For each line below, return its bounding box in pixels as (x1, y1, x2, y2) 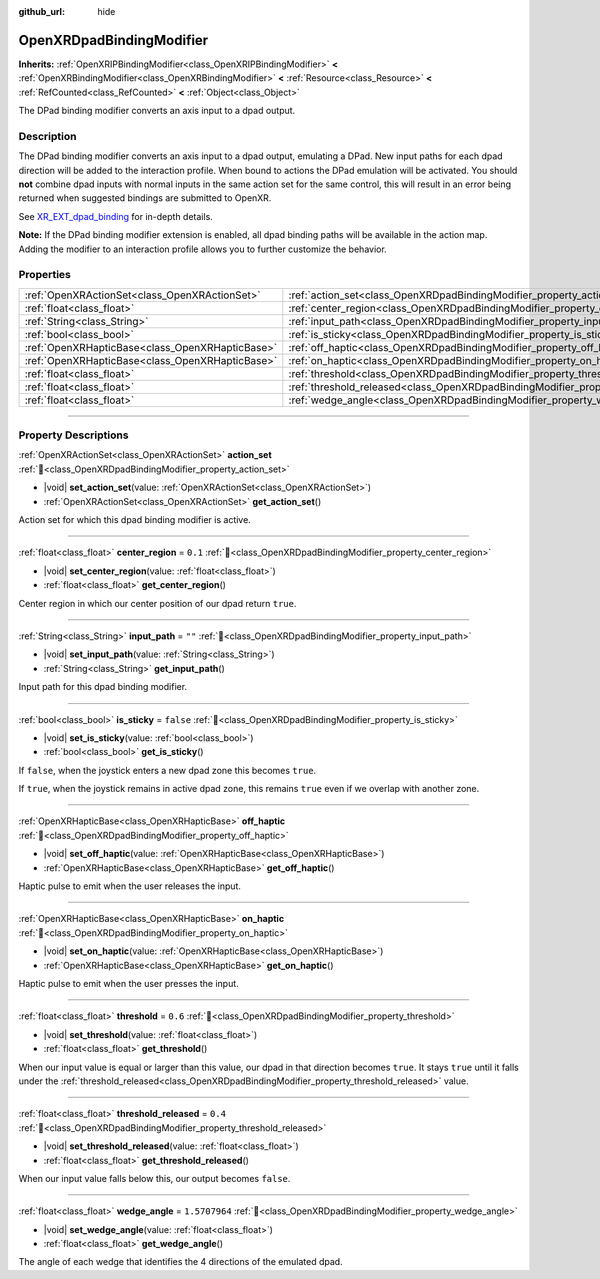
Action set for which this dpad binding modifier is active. (18, 514, 252, 526)
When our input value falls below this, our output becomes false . (18, 1172, 291, 1184)
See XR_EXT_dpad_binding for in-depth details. (18, 210, 214, 222)
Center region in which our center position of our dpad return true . (18, 597, 297, 609)
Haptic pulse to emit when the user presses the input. (18, 978, 239, 989)
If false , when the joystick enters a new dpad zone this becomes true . (18, 764, 317, 776)
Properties (18, 268, 72, 282)
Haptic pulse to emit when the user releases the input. (18, 880, 242, 892)
